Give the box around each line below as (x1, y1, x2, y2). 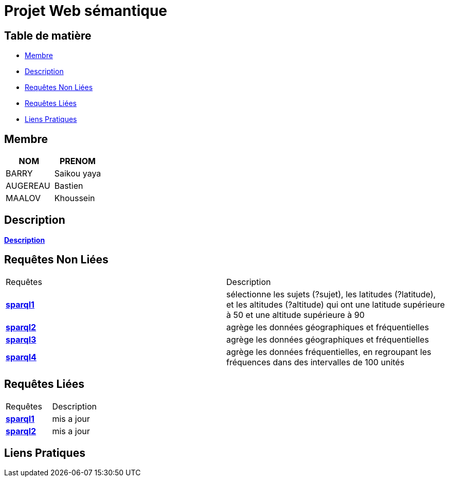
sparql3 (6, 334, 37, 345)
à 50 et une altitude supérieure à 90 (226, 309, 365, 320)
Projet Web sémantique (4, 2, 168, 20)
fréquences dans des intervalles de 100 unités (226, 357, 405, 367)
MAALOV (6, 193, 41, 204)
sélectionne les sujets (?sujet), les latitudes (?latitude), (226, 289, 436, 299)
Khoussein (54, 193, 95, 204)
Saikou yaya (54, 168, 101, 179)
